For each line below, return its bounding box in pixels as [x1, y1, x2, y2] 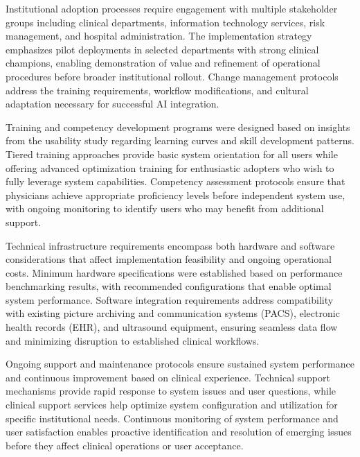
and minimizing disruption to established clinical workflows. [6, 333, 260, 347]
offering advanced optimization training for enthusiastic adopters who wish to [6, 160, 334, 175]
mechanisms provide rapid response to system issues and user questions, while [6, 383, 336, 398]
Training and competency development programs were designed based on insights [6, 119, 350, 134]
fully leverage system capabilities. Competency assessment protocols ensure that [6, 174, 345, 189]
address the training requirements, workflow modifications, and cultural [6, 83, 309, 97]
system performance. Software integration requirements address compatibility [6, 292, 334, 307]
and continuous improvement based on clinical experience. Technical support [6, 370, 330, 384]
